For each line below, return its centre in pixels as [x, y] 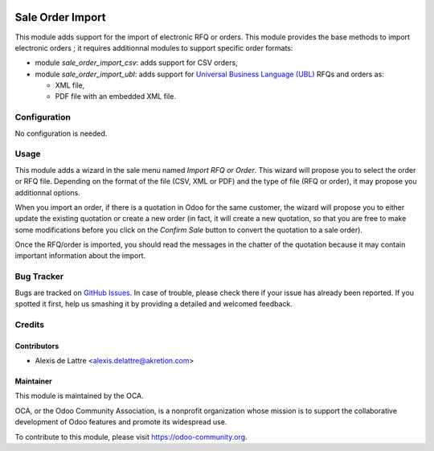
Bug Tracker [39, 277]
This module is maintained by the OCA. [79, 396]
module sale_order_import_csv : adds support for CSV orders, [136, 63]
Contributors [37, 346]
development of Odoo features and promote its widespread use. [121, 422]
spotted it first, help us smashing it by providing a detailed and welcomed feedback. [154, 304]
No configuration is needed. [61, 133]
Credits [29, 324]
